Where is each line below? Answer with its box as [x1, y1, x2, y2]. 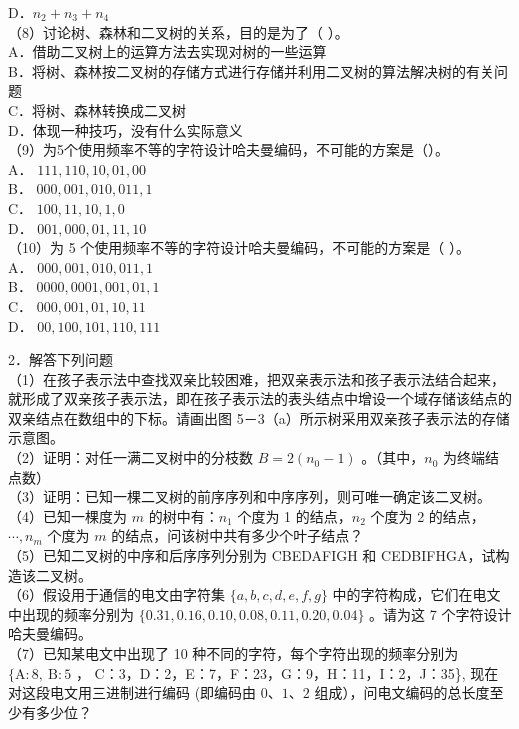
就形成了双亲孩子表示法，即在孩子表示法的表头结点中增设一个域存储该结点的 [8, 388, 512, 409]
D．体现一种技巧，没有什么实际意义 [8, 119, 243, 140]
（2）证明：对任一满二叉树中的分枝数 [8, 447, 253, 468]
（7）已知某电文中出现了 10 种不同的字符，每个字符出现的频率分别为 [8, 643, 459, 663]
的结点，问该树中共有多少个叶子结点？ [111, 525, 364, 546]
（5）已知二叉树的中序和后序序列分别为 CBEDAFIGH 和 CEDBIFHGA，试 [8, 545, 496, 566]
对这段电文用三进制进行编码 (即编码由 [8, 682, 257, 703]
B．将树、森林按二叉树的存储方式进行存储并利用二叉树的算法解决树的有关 [8, 60, 494, 81]
